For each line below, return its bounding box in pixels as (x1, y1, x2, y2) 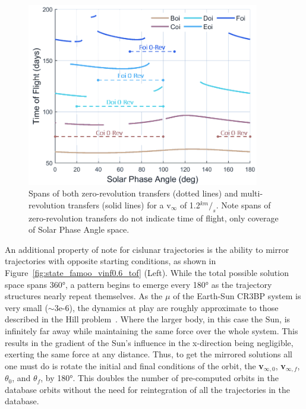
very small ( (5, 301, 48, 313)
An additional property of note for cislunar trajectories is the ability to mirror (5, 243, 289, 255)
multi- (241, 187, 263, 199)
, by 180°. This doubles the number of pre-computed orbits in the (40, 372, 279, 384)
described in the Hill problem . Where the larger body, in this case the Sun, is (5, 313, 291, 325)
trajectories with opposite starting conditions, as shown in (5, 255, 216, 267)
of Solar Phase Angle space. (29, 223, 130, 236)
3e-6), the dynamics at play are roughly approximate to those (54, 301, 279, 313)
